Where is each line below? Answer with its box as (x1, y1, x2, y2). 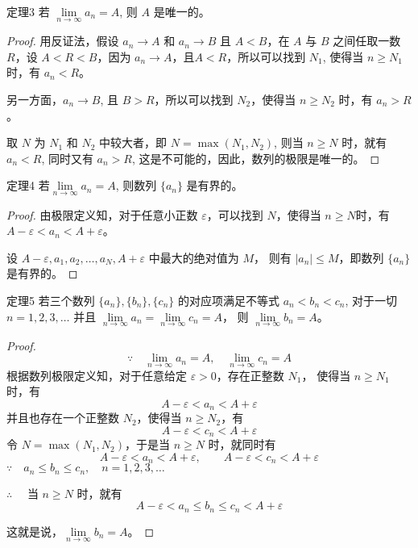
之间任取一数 (333, 32, 401, 49)
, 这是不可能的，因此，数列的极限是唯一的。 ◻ (131, 149, 380, 166)
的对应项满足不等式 (177, 291, 279, 308)
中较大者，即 (99, 134, 168, 151)
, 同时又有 (41, 149, 93, 166)
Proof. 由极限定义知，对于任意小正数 (6, 206, 198, 223)
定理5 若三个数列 (6, 291, 95, 308)
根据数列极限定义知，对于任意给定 (6, 366, 187, 383)
